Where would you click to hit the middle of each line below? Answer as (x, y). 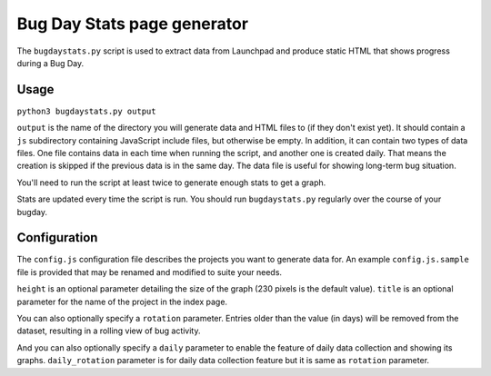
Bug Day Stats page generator (133, 24)
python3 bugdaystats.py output (86, 111)
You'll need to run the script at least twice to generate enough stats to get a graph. (171, 183)
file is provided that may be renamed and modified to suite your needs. (149, 272)
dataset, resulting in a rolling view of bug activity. (109, 331)
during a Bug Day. (50, 63)
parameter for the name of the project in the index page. (122, 302)
